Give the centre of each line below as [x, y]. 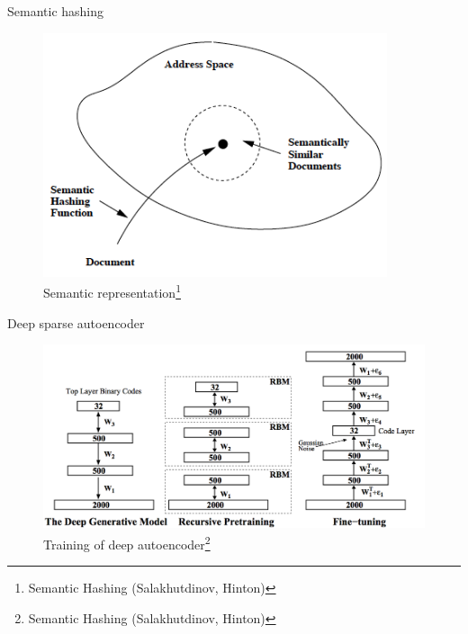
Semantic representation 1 [112, 291]
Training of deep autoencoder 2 [127, 542]
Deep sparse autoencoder [76, 322]
